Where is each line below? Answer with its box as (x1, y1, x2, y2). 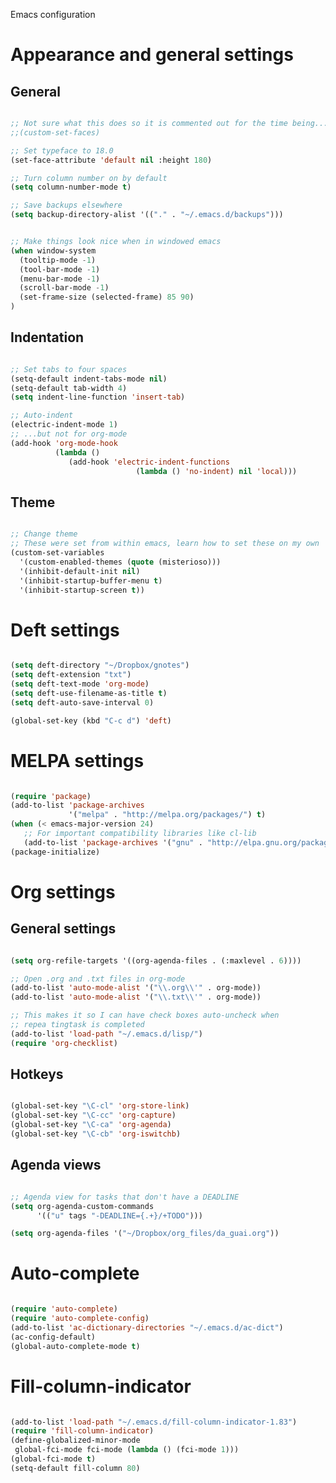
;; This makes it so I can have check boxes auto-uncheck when (10, 1010, 280, 1021)
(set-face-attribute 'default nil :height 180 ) (10, 155, 213, 165)
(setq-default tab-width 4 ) (10, 383, 128, 393)
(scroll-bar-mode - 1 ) (19, 283, 110, 293)
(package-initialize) (10, 847, 101, 857)
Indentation (10, 329, 85, 346)
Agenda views (10, 1157, 102, 1174)
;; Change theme (10, 529, 78, 539)
